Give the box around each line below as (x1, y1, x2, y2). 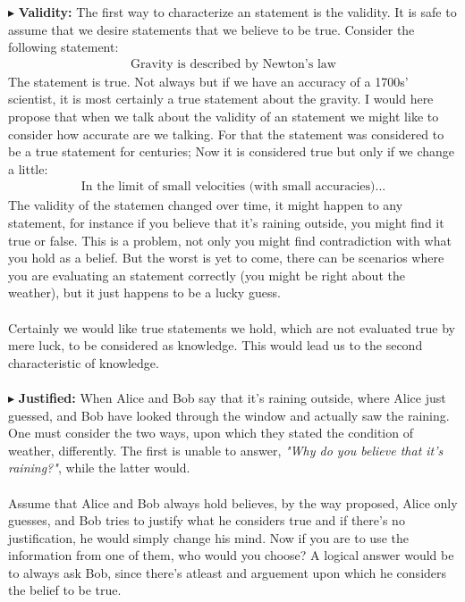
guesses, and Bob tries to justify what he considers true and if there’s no (8, 511, 405, 530)
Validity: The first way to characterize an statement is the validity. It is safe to (18, 3, 457, 21)
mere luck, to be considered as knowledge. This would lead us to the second (8, 336, 423, 355)
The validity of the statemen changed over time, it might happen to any (8, 196, 403, 214)
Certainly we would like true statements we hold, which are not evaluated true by (8, 318, 455, 337)
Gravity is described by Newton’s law (131, 57, 336, 71)
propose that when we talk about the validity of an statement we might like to (8, 107, 439, 125)
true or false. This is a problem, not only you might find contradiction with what (8, 230, 452, 249)
